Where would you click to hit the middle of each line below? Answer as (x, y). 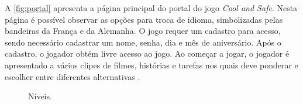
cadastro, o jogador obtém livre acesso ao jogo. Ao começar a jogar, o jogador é (147, 53)
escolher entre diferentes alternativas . (73, 76)
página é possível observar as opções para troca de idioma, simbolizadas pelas (144, 19)
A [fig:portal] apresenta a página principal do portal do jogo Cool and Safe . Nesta (151, 8)
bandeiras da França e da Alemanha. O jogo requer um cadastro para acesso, (143, 31)
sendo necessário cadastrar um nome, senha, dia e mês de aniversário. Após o (143, 42)
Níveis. (40, 96)
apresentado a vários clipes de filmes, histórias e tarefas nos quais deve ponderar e (151, 65)
